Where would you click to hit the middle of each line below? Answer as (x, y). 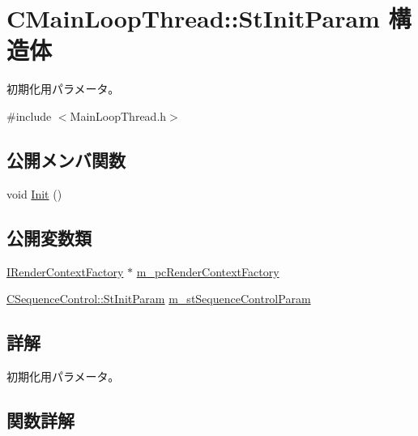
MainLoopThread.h (118, 115)
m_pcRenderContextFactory (208, 271)
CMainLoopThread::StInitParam (193, 18)
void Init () (34, 193)
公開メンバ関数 (66, 159)
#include (29, 115)
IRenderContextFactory (65, 271)
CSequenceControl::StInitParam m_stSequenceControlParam (159, 299)
